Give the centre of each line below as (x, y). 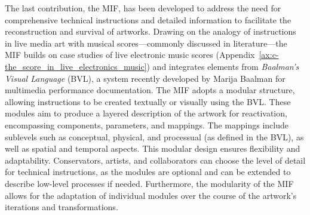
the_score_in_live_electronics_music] (76, 66)
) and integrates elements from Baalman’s (223, 66)
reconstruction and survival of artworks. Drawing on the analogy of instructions (151, 31)
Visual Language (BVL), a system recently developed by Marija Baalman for (145, 78)
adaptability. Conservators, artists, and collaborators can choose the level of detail (155, 160)
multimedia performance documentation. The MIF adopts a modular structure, (150, 90)
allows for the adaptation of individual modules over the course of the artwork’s (151, 195)
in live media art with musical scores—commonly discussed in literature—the (146, 43)
